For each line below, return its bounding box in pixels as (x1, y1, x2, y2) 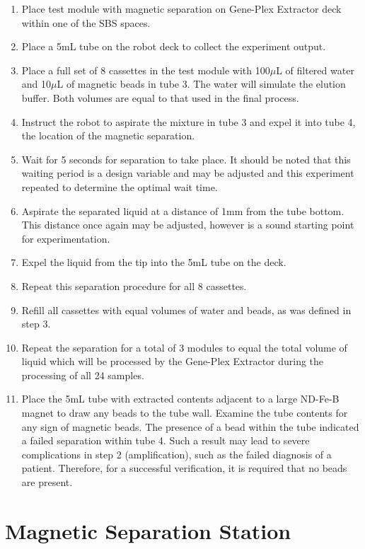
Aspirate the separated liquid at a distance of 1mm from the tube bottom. (21, 203, 344, 218)
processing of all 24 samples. (21, 367, 144, 382)
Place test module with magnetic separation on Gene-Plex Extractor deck (21, 1, 342, 16)
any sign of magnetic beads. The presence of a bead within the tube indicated (21, 419, 359, 434)
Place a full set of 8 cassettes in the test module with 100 (21, 62, 270, 77)
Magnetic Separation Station (5, 516, 291, 545)
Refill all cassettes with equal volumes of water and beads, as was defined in (21, 302, 352, 317)
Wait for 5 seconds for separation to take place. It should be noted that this (21, 151, 351, 166)
